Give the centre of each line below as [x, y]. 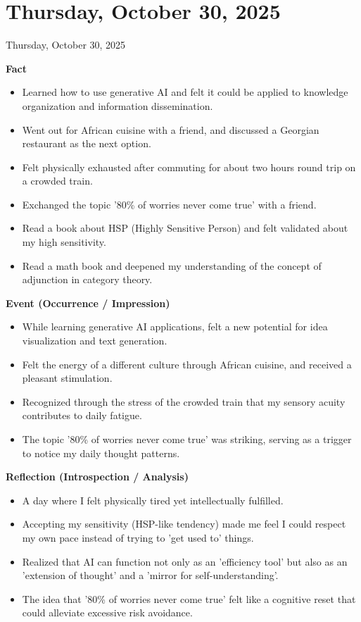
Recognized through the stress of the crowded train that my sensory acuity [184, 401]
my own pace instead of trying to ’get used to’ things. [138, 537]
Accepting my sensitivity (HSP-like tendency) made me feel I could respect [184, 524]
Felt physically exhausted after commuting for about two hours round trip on [189, 167]
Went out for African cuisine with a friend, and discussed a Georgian [171, 129]
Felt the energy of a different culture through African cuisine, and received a [187, 364]
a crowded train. [57, 181]
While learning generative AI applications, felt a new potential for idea [175, 326]
